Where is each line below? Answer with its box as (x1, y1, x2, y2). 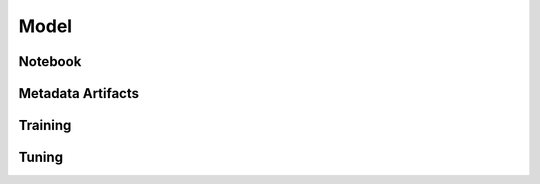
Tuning (18, 149, 64, 166)
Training (18, 117, 72, 134)
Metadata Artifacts (18, 85, 140, 102)
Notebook (18, 53, 82, 70)
